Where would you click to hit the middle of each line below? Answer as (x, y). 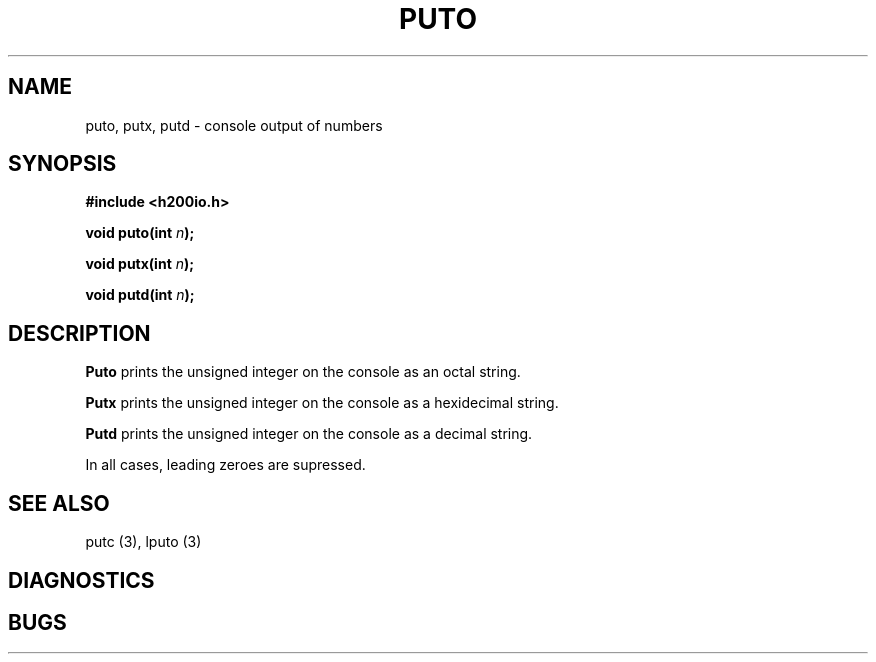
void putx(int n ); (140, 264)
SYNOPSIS (62, 164)
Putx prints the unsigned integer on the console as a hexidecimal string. (322, 403)
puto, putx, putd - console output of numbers (234, 125)
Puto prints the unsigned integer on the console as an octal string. (303, 372)
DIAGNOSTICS (81, 580)
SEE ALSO (59, 503)
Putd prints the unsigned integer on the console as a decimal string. (309, 434)
